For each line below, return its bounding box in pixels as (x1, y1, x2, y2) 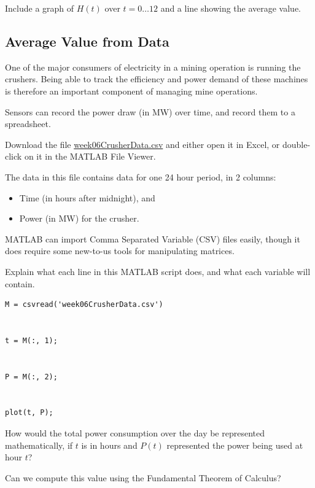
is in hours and (81, 438, 138, 451)
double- (282, 137, 311, 150)
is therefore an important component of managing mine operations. (5, 84, 258, 97)
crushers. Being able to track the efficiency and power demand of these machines (5, 72, 308, 85)
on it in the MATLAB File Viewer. (24, 150, 156, 163)
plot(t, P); (5, 408, 53, 417)
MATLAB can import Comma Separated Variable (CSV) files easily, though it (5, 232, 300, 245)
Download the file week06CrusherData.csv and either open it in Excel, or (5, 137, 280, 150)
